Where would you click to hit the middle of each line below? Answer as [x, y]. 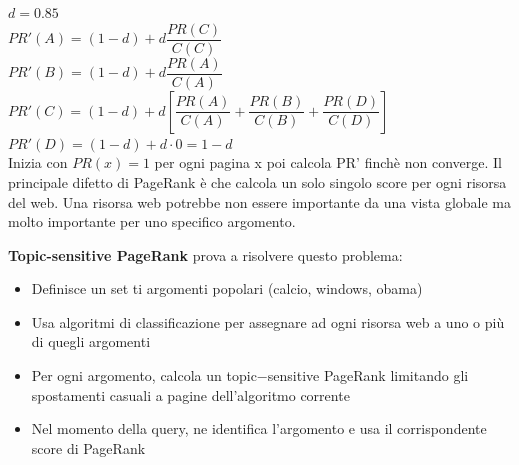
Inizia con [38, 162]
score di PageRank [88, 447]
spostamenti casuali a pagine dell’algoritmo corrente [190, 394]
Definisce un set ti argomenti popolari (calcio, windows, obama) [227, 288]
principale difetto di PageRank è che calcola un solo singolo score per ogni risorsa [257, 181]
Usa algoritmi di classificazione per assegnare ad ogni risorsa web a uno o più [268, 321]
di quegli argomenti [91, 341]
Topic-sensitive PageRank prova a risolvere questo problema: [205, 254]
